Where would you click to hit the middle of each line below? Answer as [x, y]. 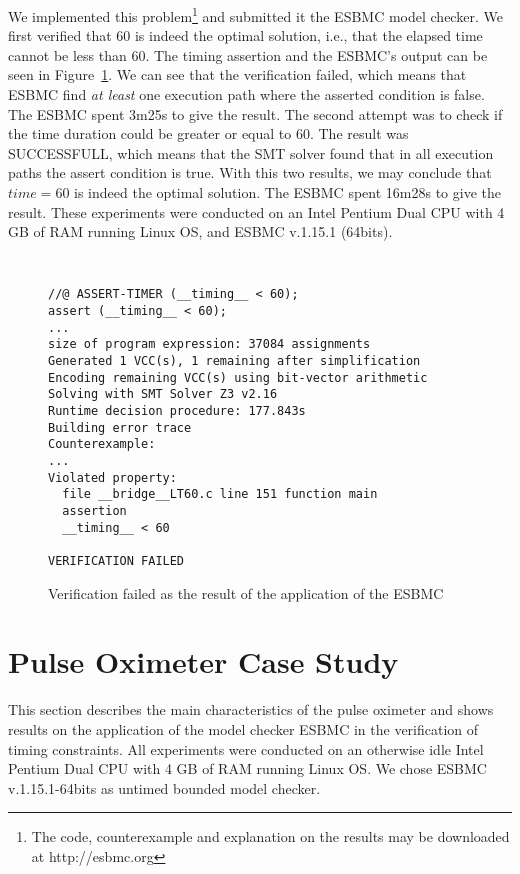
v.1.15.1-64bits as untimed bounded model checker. [164, 787]
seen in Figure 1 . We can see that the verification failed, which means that [237, 74]
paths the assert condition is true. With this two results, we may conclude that [250, 172]
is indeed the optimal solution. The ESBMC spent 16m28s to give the [287, 192]
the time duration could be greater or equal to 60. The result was [208, 133]
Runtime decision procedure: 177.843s [177, 411]
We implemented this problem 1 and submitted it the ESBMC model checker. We [255, 14]
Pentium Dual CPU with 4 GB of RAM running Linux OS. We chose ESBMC [247, 768]
